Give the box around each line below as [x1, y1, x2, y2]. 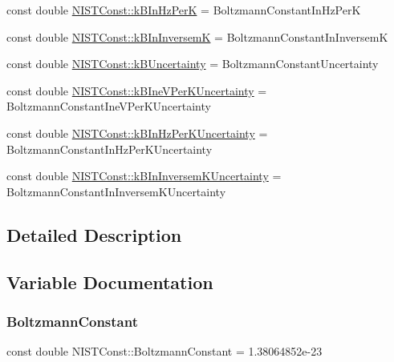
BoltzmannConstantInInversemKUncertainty [6, 183, 226, 199]
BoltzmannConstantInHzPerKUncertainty [6, 140, 213, 157]
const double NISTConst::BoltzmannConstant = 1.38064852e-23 [6, 343, 323, 360]
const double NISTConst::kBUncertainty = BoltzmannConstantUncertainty [6, 55, 379, 72]
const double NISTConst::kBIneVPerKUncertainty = [6, 82, 267, 99]
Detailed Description [6, 222, 182, 247]
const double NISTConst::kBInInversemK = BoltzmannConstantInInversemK [6, 28, 388, 45]
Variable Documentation [6, 269, 213, 294]
